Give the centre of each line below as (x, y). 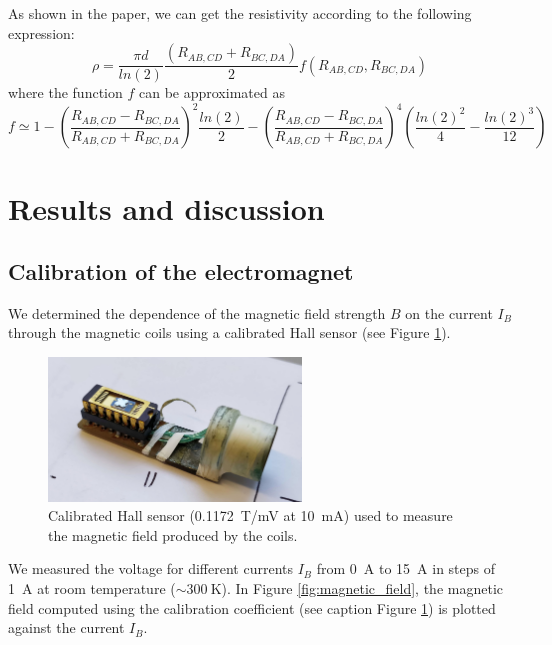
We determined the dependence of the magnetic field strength (197, 312)
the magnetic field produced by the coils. (173, 534)
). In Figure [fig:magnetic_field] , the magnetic (362, 588)
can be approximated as (211, 92)
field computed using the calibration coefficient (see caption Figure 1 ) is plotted (252, 607)
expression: (41, 32)
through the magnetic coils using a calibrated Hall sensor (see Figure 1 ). (229, 332)
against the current (66, 627)
